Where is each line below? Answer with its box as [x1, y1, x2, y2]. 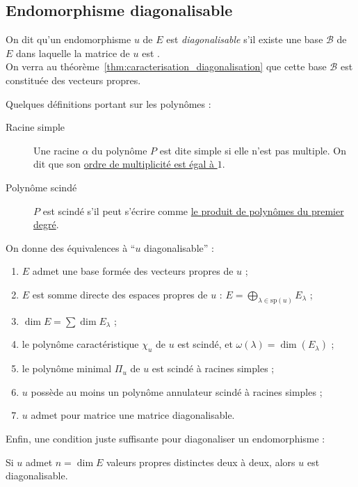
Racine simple [6, 120, 65, 134]
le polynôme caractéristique [22, 337, 139, 351]
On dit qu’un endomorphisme [6, 32, 131, 47]
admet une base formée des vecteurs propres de [32, 264, 234, 278]
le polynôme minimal [22, 361, 112, 376]
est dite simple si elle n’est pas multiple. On [159, 143, 347, 157]
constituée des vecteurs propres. [6, 72, 141, 87]
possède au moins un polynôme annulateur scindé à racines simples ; [31, 384, 323, 399]
